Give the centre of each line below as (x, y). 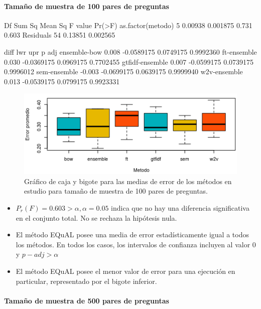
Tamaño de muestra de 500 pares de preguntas (87, 300)
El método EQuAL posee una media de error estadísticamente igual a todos (132, 235)
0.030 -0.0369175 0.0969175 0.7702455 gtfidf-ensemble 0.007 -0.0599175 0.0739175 (129, 61)
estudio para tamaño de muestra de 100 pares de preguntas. (116, 191)
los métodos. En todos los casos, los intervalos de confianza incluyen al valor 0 (136, 244)
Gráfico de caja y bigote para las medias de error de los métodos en (128, 181)
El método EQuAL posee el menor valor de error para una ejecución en (125, 271)
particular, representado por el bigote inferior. (86, 281)
